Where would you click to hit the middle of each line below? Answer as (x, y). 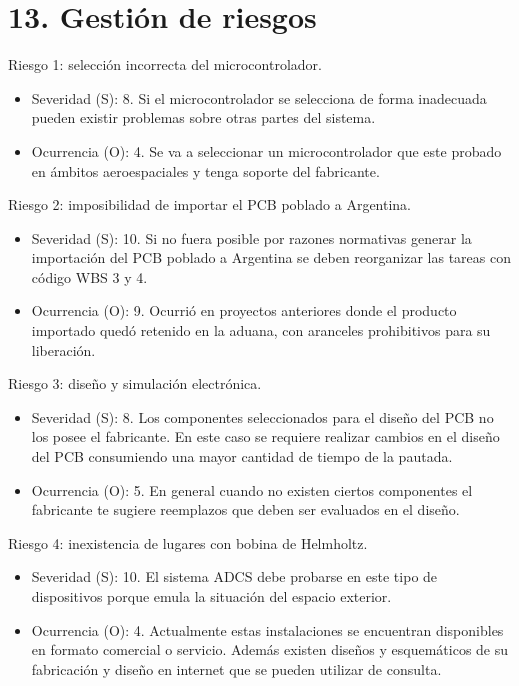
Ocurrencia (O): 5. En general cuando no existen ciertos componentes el (252, 489)
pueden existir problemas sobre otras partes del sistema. (203, 117)
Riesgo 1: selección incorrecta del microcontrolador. (165, 64)
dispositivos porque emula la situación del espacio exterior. (211, 596)
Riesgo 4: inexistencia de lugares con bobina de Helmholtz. (188, 542)
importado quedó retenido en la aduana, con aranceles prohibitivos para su (261, 330)
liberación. (63, 349)
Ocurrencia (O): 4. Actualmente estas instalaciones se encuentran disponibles (267, 629)
